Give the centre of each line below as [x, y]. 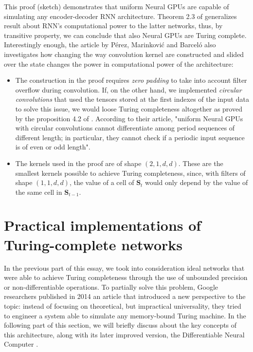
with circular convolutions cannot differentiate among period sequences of [125, 128]
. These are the [201, 163]
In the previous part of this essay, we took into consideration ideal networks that [124, 268]
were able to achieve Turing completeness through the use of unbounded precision [126, 277]
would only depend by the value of [197, 182]
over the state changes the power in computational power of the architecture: [119, 64]
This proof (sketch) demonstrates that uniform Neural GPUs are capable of [117, 6]
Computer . [21, 344]
